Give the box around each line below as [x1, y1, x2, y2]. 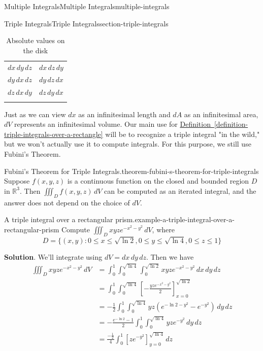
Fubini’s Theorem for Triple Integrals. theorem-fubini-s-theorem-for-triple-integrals [4, 165, 259, 176]
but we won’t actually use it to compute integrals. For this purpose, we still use [4, 138, 251, 149]
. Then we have [146, 251, 194, 262]
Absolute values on [6, 35, 65, 46]
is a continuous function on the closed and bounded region [67, 175, 249, 186]
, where [152, 224, 175, 234]
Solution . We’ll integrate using [4, 251, 103, 262]
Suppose [4, 175, 30, 186]
